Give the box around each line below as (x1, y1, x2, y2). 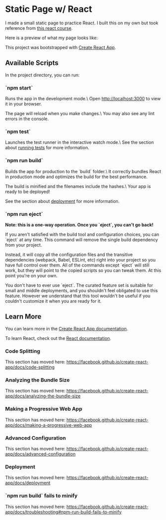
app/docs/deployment (5, 480, 51, 486)
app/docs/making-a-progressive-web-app (5, 422, 92, 428)
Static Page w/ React (5, 3, 93, 15)
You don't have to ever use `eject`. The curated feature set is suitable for (5, 282, 154, 288)
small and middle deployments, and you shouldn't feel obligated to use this (5, 287, 158, 293)
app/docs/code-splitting (5, 364, 55, 370)
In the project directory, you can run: (5, 72, 80, 78)
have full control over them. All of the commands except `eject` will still (5, 262, 150, 268)
